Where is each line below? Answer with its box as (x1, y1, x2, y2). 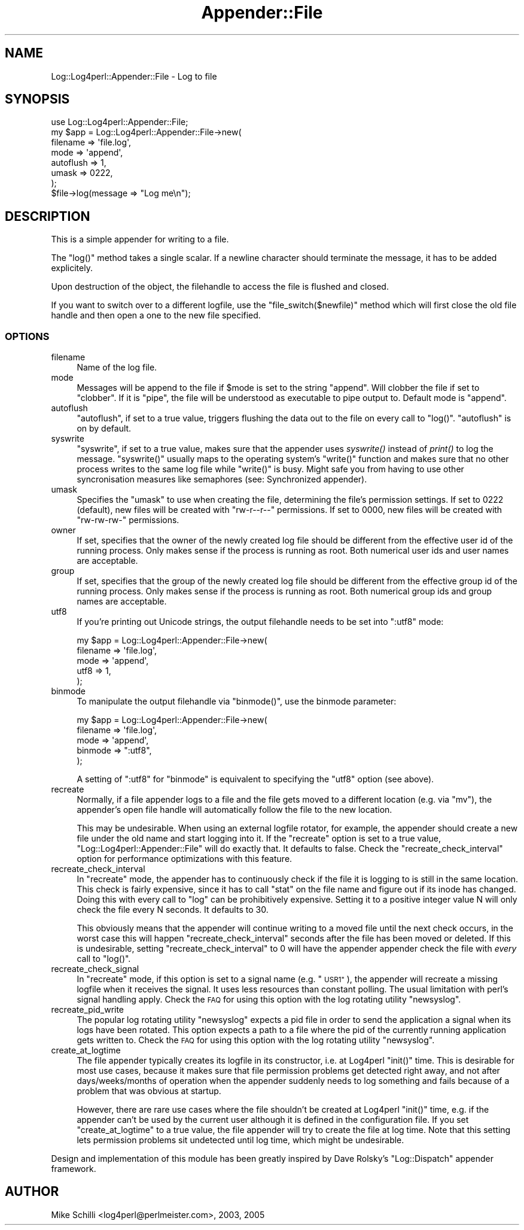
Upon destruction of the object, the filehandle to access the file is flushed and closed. (51, 281, 389, 292)
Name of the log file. (77, 362, 157, 373)
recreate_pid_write (51, 1004, 124, 1015)
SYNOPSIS (5, 92, 70, 107)
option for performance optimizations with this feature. (77, 854, 293, 864)
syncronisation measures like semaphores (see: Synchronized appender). (77, 474, 367, 485)
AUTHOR (5, 1184, 59, 1199)
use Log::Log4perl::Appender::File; (51, 117, 188, 127)
